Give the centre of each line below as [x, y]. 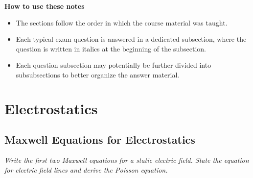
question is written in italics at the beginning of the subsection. [111, 48]
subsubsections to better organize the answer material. [98, 74]
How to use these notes [45, 6]
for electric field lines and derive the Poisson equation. [86, 169]
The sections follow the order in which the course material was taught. [122, 22]
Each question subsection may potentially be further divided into [114, 65]
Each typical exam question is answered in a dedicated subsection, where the [131, 39]
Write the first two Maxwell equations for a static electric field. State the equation [127, 160]
